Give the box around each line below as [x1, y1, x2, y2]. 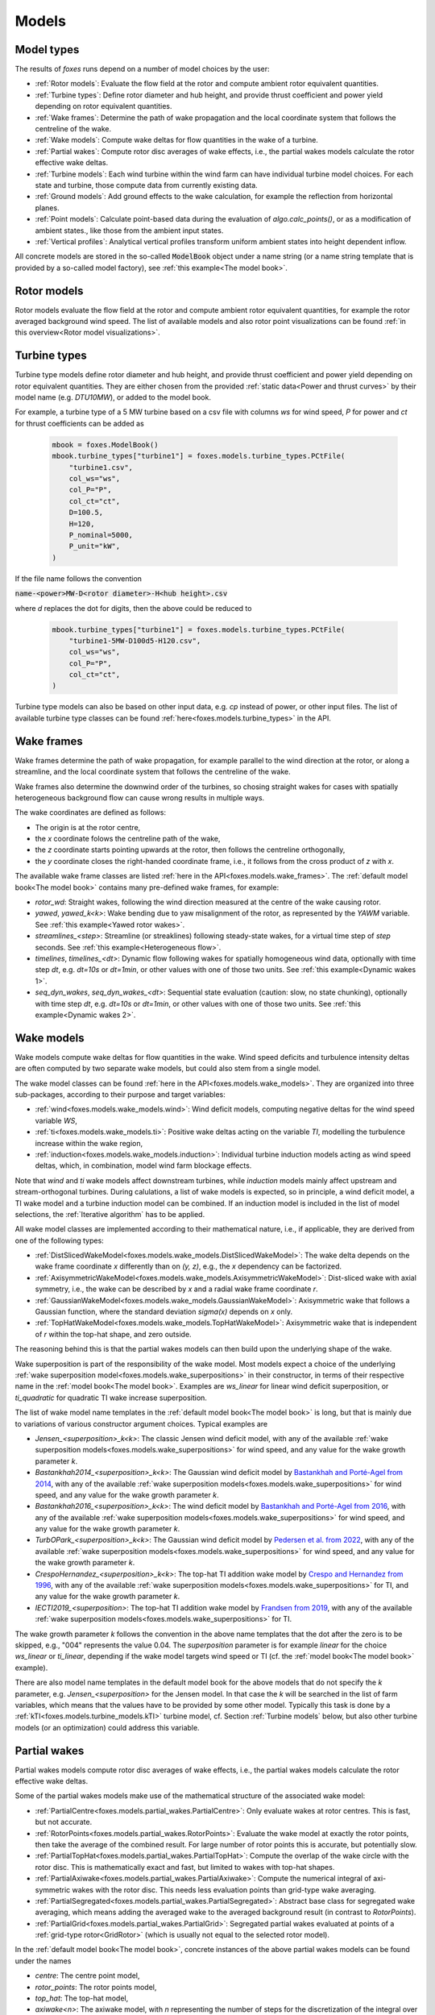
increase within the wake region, [35, 1138, 143, 1148]
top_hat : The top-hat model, [35, 1993, 129, 2003]
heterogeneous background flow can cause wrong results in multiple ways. [14, 792, 265, 802]
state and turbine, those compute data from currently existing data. [35, 180, 258, 189]
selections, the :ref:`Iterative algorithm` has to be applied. [14, 1209, 205, 1219]
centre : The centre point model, [35, 1971, 140, 1980]
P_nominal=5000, [68, 530, 133, 539]
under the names [14, 1955, 72, 1966]
